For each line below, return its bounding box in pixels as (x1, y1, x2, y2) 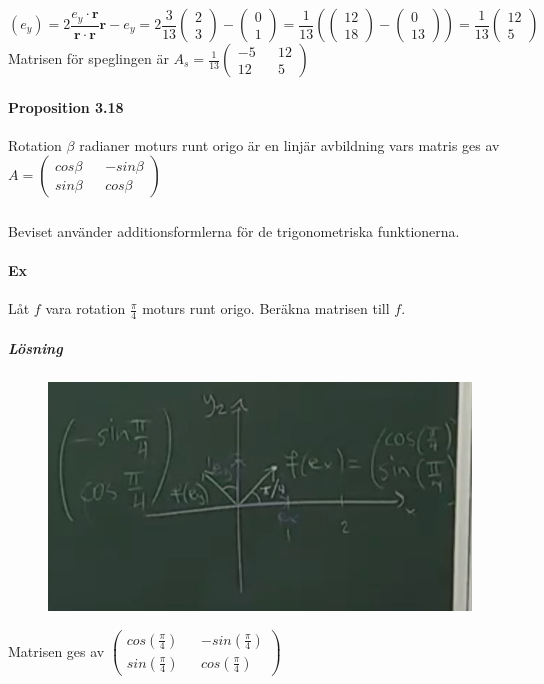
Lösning (8, 337, 63, 358)
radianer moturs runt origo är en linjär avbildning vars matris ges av (79, 134, 500, 155)
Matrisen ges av (8, 640, 105, 661)
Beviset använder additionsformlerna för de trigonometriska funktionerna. (8, 220, 460, 241)
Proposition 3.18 (8, 96, 124, 117)
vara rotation (45, 298, 126, 319)
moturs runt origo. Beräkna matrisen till (142, 298, 390, 319)
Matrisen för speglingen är (8, 48, 169, 68)
